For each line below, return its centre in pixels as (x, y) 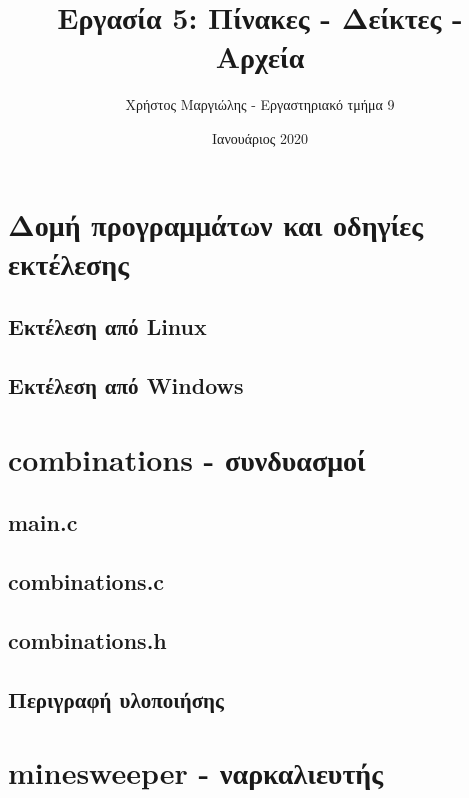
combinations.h (87, 639)
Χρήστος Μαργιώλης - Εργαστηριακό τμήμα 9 (260, 104)
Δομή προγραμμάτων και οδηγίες (216, 223)
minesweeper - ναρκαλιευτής (196, 772)
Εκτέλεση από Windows (126, 385)
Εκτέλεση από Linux (107, 326)
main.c (43, 522)
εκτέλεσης (69, 262)
